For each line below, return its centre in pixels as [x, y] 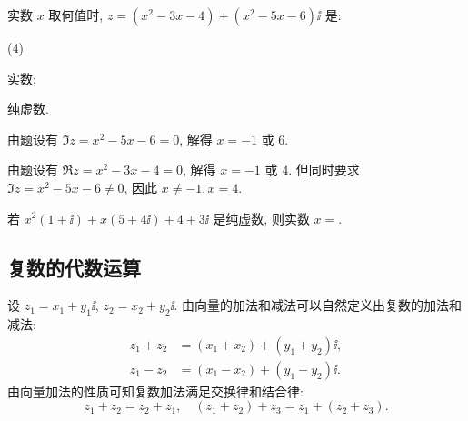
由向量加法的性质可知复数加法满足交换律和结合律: [155, 391]
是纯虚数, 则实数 [261, 218]
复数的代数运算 [74, 267]
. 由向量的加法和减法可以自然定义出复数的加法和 [318, 305]
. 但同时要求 [324, 170]
